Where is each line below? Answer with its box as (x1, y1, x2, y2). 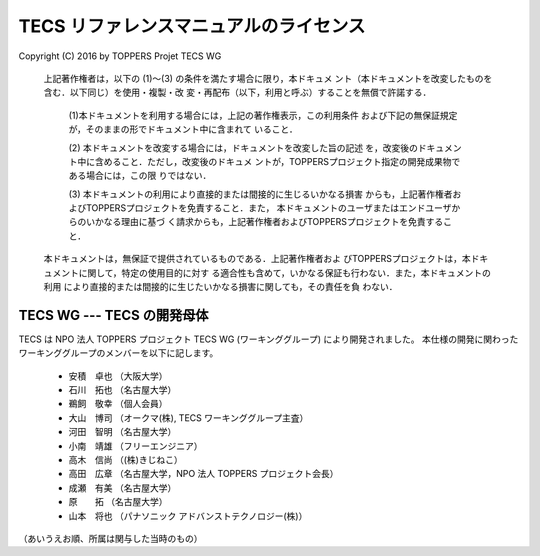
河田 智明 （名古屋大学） (68, 426, 177, 438)
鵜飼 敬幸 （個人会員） (68, 398, 168, 410)
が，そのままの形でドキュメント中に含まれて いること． (68, 123, 299, 135)
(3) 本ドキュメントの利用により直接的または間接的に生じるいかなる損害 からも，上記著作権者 (68, 188, 453, 200)
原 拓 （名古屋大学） (68, 496, 168, 508)
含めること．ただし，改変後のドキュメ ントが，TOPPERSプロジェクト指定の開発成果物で (94, 155, 461, 167)
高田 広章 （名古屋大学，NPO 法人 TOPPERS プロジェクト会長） (68, 468, 339, 480)
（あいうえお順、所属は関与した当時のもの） (18, 533, 203, 544)
